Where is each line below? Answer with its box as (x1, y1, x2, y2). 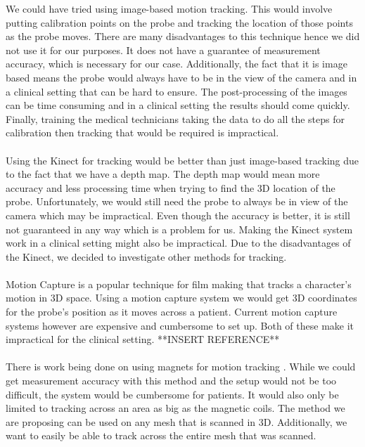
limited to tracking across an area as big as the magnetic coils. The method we (6, 401, 345, 415)
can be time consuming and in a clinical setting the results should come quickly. (6, 98, 350, 112)
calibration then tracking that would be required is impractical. (6, 125, 279, 140)
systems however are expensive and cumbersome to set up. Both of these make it (6, 318, 354, 332)
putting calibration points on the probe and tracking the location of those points (6, 15, 353, 30)
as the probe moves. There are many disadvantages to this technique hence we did (6, 29, 360, 44)
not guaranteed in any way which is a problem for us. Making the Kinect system (6, 221, 353, 236)
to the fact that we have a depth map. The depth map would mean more (6, 167, 320, 181)
